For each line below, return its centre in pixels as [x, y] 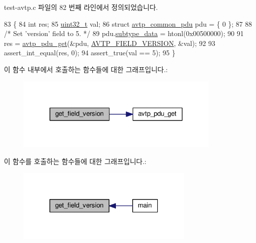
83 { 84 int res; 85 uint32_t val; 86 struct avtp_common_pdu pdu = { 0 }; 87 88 [128, 23]
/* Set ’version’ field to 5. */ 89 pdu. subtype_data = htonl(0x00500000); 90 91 [124, 33]
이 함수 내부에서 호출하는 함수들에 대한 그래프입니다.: [86, 69]
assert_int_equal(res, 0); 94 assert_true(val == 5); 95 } [90, 53]
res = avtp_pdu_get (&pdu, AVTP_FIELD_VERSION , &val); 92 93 [110, 43]
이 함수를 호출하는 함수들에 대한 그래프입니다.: [75, 161]
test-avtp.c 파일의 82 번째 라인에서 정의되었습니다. [81, 7]
